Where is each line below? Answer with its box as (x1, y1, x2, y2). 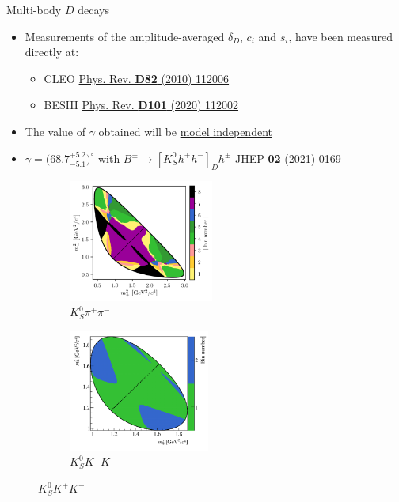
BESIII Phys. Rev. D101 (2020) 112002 (44, 96, 239, 113)
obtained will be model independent (98, 123, 272, 139)
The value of (25, 123, 86, 139)
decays (78, 2, 109, 17)
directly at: (25, 43, 79, 60)
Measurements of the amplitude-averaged (25, 28, 225, 44)
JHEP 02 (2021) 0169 (235, 149, 341, 166)
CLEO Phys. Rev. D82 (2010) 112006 (44, 70, 230, 86)
